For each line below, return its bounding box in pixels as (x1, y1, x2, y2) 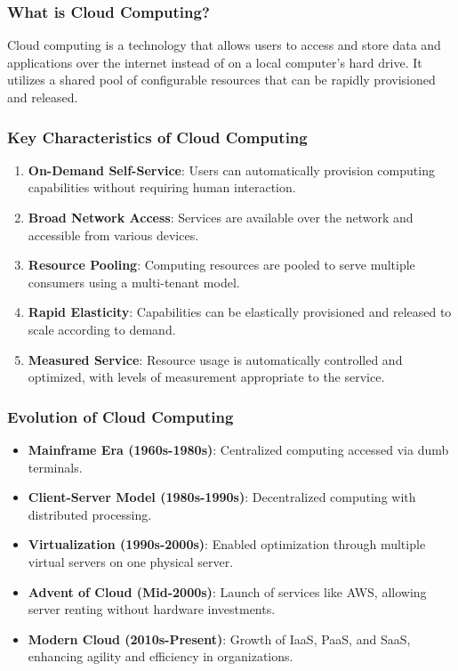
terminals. (28, 457, 83, 476)
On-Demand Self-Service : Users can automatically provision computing (28, 160, 435, 179)
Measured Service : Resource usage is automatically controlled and (28, 350, 403, 368)
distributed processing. (28, 505, 152, 523)
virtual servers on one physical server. (28, 552, 234, 570)
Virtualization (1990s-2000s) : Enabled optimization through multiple (28, 535, 426, 554)
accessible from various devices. (28, 225, 199, 244)
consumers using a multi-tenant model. (28, 272, 240, 291)
